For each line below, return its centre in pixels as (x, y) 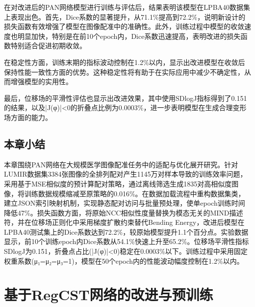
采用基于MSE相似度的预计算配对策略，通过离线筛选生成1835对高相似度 (118, 183)
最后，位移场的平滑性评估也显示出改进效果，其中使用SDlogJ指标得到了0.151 (126, 98)
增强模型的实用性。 (41, 81)
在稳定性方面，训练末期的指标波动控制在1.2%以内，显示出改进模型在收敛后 (125, 62)
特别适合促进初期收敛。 (48, 46)
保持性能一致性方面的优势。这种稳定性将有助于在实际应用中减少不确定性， (124, 72)
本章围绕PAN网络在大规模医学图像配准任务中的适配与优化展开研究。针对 (121, 164)
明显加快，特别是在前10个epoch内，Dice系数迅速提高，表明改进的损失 (129, 36)
